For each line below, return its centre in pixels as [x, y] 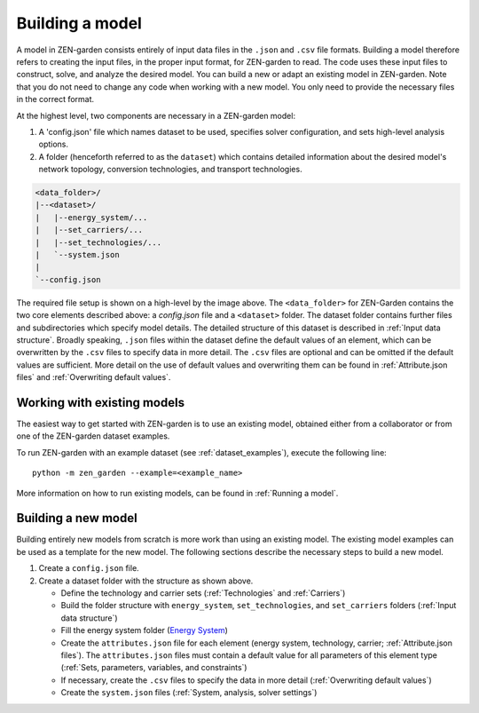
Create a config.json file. [89, 568]
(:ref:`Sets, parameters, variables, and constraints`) [154, 668]
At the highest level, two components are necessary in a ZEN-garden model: [156, 115]
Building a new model [77, 518]
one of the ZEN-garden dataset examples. [93, 436]
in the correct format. [55, 99]
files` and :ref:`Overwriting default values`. [94, 377]
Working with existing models [101, 403]
